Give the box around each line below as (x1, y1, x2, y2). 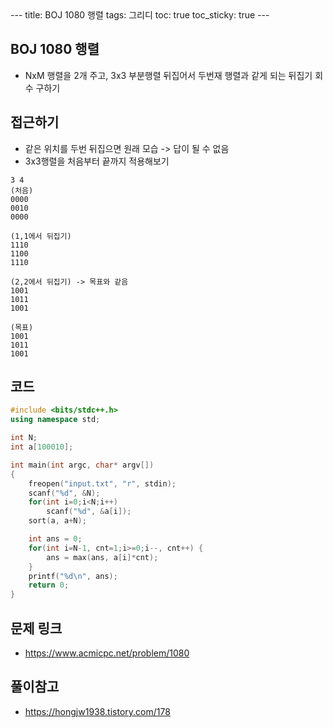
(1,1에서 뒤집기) (10, 231, 72, 241)
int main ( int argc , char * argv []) (10, 460, 155, 470)
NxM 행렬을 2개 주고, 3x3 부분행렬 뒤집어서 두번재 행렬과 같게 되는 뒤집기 (24, 69, 313, 81)
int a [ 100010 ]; (10, 442, 74, 452)
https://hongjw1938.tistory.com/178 (24, 705, 171, 717)
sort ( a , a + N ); (28, 516, 87, 526)
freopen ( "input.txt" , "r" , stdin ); (28, 478, 177, 489)
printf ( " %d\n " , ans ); (28, 571, 118, 581)
